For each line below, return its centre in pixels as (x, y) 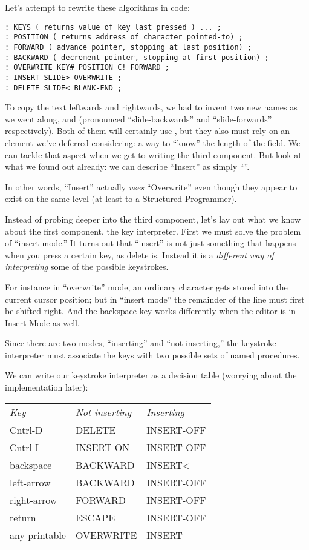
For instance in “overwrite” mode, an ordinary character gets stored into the (146, 287)
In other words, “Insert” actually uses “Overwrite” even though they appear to (151, 186)
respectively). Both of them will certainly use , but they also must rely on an (148, 131)
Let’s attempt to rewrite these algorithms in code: (97, 7)
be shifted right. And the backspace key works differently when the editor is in (151, 311)
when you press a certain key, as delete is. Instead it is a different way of (139, 254)
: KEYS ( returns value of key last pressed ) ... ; (113, 27)
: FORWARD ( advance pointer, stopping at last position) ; (128, 47)
